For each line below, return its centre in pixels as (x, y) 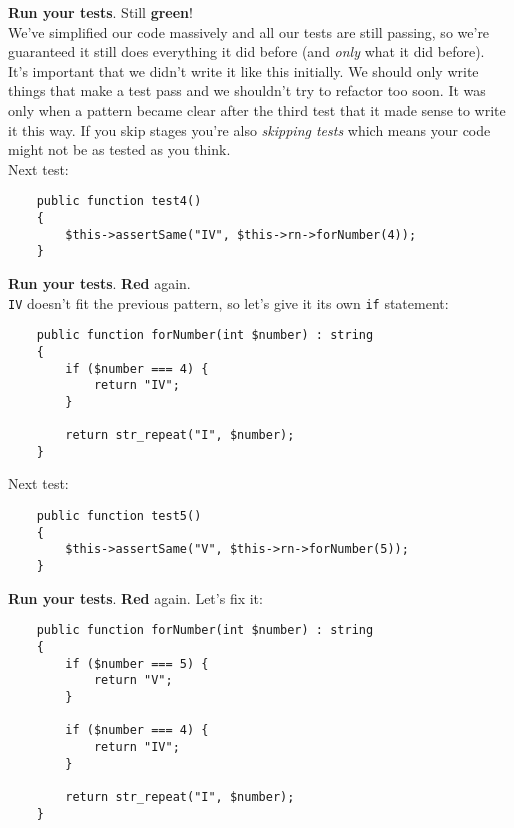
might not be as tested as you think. (119, 149)
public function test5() (119, 516)
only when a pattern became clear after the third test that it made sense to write (257, 109)
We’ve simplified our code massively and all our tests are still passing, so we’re (249, 31)
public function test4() (119, 201)
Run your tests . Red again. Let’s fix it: (135, 597)
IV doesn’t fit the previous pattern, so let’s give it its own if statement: (228, 302)
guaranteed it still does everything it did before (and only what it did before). (246, 51)
